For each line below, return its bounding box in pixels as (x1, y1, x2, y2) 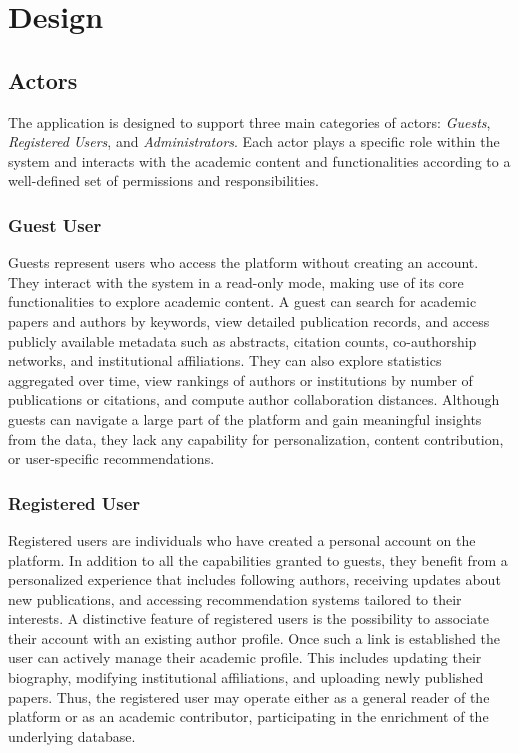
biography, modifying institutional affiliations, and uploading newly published (8, 667, 484, 688)
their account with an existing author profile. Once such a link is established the (8, 627, 501, 648)
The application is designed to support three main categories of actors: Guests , (8, 111, 491, 132)
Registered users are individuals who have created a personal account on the (8, 529, 476, 550)
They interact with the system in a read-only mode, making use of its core (8, 271, 464, 292)
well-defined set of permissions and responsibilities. (8, 170, 319, 191)
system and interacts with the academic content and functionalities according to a (8, 150, 511, 171)
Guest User (8, 212, 102, 237)
